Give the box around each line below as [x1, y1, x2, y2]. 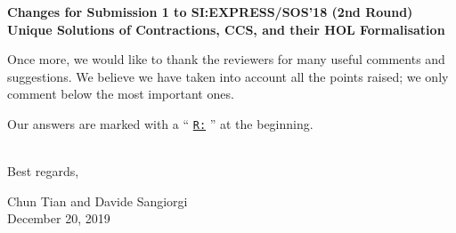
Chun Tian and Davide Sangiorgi [7, 191, 188, 210]
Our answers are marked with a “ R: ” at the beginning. [7, 114, 313, 133]
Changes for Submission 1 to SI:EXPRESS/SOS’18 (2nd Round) [7, 3, 413, 20]
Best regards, [7, 162, 79, 181]
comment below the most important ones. [7, 84, 234, 103]
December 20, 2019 [7, 209, 110, 228]
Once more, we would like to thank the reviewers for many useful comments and [7, 50, 445, 68]
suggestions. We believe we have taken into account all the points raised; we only [7, 67, 449, 85]
